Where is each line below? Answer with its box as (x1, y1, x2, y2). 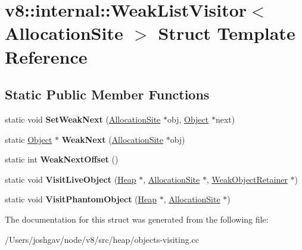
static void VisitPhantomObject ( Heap (5, 193, 157, 205)
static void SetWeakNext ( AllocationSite (5, 112, 161, 125)
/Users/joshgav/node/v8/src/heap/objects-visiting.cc (5, 233, 200, 245)
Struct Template (158, 21, 295, 45)
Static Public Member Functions (5, 85, 210, 104)
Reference (5, 44, 88, 68)
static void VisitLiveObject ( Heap (5, 173, 136, 185)
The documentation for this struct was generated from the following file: (5, 212, 269, 225)
